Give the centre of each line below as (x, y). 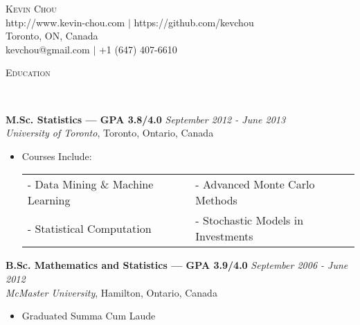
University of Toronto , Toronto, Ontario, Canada (110, 133)
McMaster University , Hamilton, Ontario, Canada (111, 292)
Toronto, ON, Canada (52, 36)
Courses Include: (57, 156)
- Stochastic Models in (250, 220)
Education (28, 72)
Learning (49, 200)
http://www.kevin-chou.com (65, 22)
